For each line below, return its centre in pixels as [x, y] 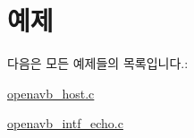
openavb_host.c [51, 93]
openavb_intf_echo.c [65, 123]
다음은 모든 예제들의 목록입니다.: [98, 63]
